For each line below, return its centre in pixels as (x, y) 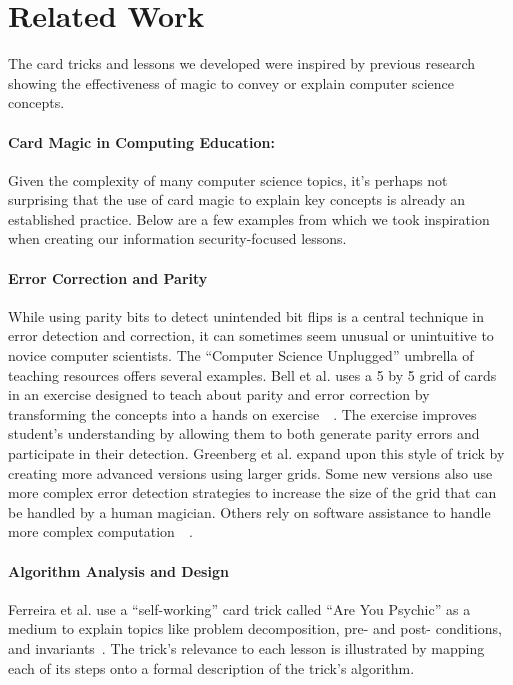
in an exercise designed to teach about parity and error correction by (219, 394)
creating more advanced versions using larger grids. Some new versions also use (250, 472)
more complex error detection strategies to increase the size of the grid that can (252, 492)
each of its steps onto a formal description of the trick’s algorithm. (211, 667)
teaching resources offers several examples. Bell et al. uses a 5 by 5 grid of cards (252, 374)
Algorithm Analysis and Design (118, 570)
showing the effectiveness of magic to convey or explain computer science (231, 82)
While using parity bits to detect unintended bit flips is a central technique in (246, 315)
